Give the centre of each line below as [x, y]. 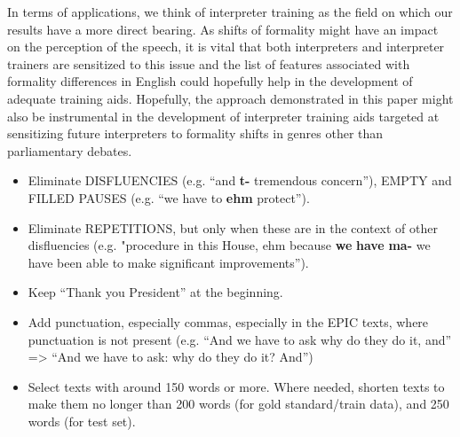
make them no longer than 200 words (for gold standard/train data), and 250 [238, 404]
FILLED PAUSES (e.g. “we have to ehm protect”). [169, 197]
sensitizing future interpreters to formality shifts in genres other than [195, 133]
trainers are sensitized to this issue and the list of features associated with [209, 63]
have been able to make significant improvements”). [168, 262]
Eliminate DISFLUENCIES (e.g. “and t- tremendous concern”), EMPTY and [240, 180]
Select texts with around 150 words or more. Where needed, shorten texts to [236, 386]
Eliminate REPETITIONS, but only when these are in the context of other [233, 227]
